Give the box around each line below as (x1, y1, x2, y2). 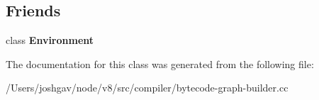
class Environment (6, 33, 94, 48)
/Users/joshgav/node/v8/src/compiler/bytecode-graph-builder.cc (6, 80, 289, 95)
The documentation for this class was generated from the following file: (6, 56, 314, 71)
